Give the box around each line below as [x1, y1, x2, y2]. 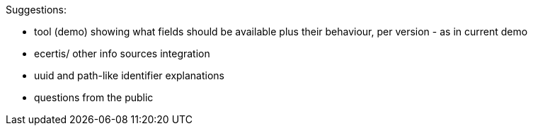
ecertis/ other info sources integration [34, 47, 210, 59]
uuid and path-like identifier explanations [34, 69, 225, 81]
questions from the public [34, 91, 154, 103]
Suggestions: [6, 4, 67, 16]
